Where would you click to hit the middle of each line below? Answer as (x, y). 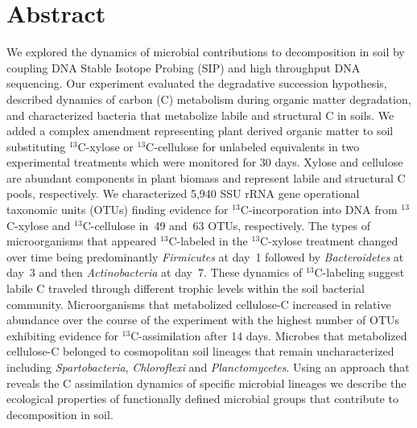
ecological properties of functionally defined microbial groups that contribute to (202, 399)
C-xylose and (39, 225)
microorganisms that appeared (82, 241)
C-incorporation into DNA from (319, 210)
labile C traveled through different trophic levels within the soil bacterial (186, 288)
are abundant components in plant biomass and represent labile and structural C (206, 177)
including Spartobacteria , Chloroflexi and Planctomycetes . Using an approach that (208, 367)
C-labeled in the (208, 241)
